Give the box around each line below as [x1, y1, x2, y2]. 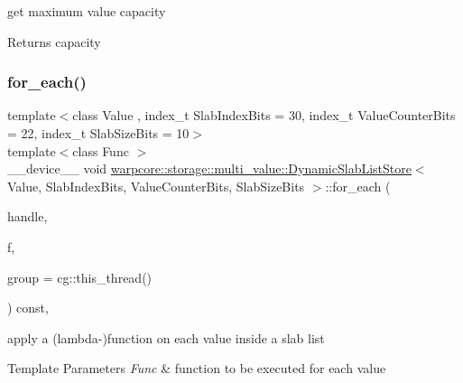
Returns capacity [7, 32, 101, 51]
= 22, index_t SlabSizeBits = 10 [7, 124, 190, 142]
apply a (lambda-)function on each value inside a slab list [7, 328, 325, 347]
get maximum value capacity [7, 2, 166, 20]
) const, [7, 298, 49, 317]
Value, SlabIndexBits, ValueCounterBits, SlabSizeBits [7, 176, 305, 195]
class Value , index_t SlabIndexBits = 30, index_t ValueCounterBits [72, 106, 456, 125]
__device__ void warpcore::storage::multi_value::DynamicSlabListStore [7, 159, 412, 178]
